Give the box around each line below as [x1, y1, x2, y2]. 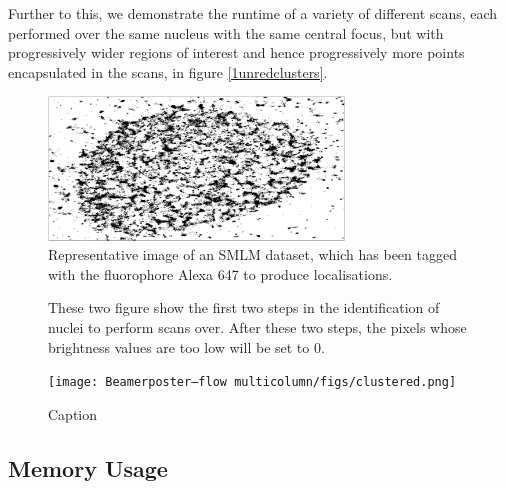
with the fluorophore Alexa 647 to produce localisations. [48, 263, 393, 284]
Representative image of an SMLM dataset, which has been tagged [48, 244, 457, 265]
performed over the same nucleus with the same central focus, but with [8, 22, 444, 43]
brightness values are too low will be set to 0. [48, 336, 325, 357]
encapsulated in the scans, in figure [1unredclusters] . [8, 61, 328, 82]
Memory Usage [8, 452, 168, 483]
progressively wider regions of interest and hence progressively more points [8, 42, 465, 63]
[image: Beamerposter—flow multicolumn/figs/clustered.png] [48, 375, 457, 390]
